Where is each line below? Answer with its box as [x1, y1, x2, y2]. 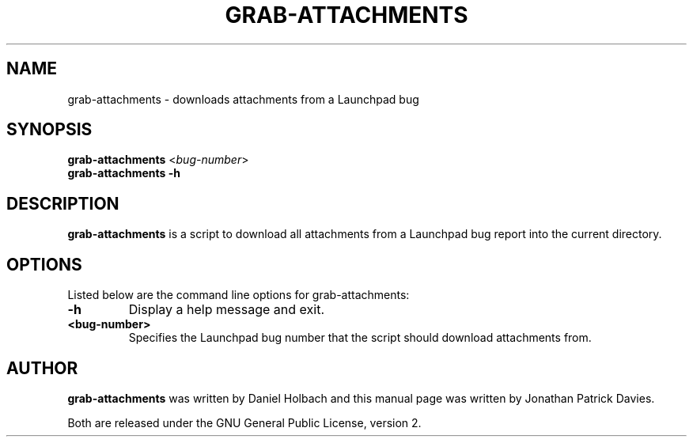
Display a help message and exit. [128, 301, 325, 318]
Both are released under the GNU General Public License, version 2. [67, 415, 422, 430]
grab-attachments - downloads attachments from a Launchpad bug [67, 92, 419, 106]
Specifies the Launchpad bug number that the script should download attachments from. [128, 331, 592, 345]
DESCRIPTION [6, 193, 119, 214]
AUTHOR [6, 358, 78, 378]
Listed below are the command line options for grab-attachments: [67, 288, 410, 302]
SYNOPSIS [6, 119, 93, 140]
